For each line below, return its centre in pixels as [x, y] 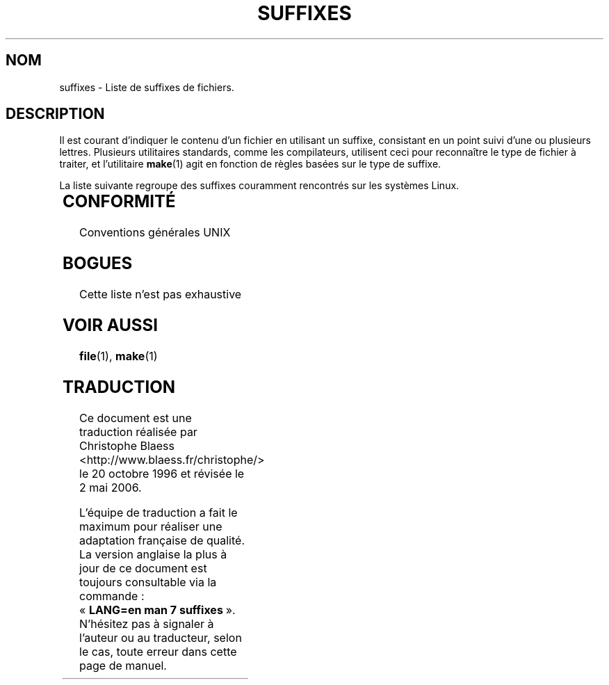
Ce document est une [136, 418]
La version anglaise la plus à [153, 554]
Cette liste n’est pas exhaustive [161, 295]
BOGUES [98, 264]
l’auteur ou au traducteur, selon [161, 637]
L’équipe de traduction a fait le [159, 512]
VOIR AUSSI [110, 325]
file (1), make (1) [119, 356]
